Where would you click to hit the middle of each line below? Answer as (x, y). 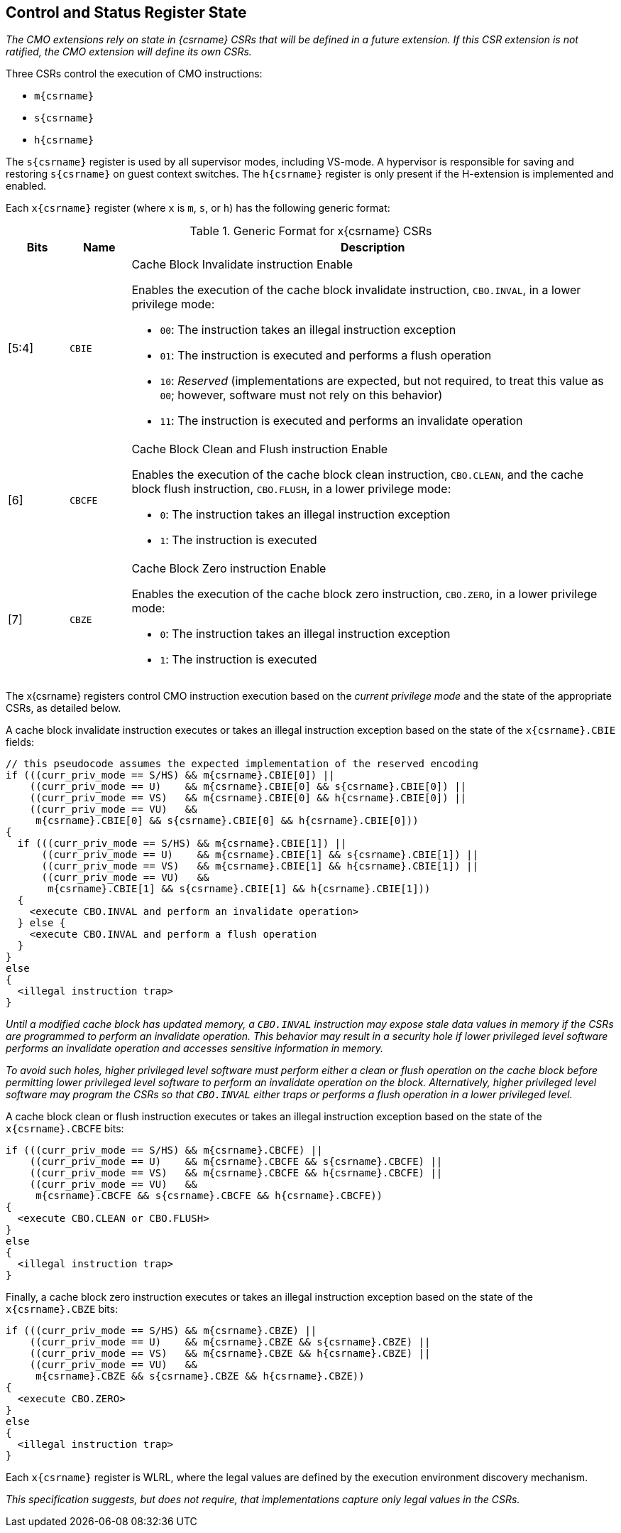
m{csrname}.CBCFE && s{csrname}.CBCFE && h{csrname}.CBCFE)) (209, 1196)
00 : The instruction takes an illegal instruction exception (308, 330)
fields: (20, 742)
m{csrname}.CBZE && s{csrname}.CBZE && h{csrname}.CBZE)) (200, 1376)
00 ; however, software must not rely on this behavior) (301, 395)
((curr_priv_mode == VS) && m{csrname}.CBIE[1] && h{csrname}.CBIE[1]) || (260, 866)
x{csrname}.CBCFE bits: (65, 1129)
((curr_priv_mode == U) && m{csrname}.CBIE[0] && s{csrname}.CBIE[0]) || (248, 787)
